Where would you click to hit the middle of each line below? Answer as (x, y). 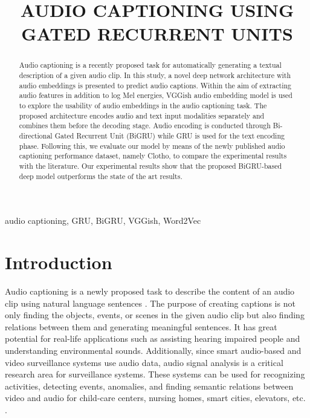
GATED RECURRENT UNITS (157, 34)
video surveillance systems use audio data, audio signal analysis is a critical (144, 362)
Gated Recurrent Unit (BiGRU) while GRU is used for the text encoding (170, 135)
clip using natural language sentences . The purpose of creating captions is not (150, 303)
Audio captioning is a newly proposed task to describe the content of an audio (150, 291)
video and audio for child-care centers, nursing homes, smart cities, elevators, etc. (155, 398)
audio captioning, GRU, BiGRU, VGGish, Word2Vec (103, 220)
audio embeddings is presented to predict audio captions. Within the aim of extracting (155, 85)
